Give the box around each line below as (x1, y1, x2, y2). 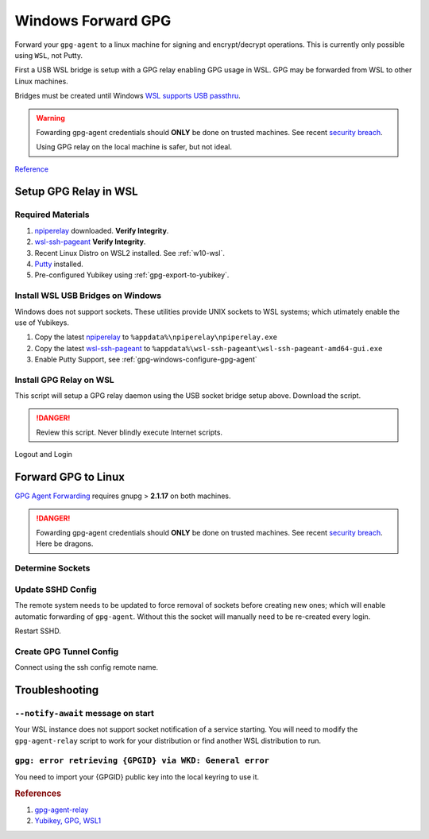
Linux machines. (14, 76, 69, 86)
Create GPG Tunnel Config (14, 646, 119, 657)
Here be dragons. (36, 539, 94, 548)
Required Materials (14, 209, 90, 220)
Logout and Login (14, 450, 73, 459)
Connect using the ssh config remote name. (14, 663, 159, 672)
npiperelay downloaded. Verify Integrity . (34, 226, 169, 235)
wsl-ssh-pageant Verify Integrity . (34, 237, 146, 246)
